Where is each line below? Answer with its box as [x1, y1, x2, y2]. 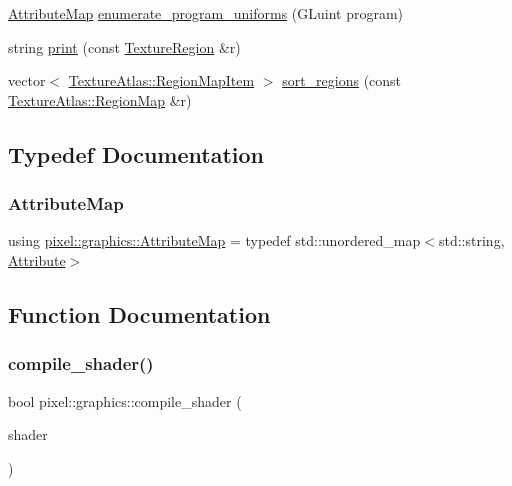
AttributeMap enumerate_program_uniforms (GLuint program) [8, 3, 404, 23]
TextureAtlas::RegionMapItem [68, 70, 255, 91]
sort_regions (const [282, 70, 402, 91]
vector [8, 70, 46, 91]
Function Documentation [8, 298, 271, 329]
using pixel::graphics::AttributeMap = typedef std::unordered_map [8, 230, 421, 251]
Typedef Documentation [8, 138, 264, 169]
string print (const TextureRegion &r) [8, 36, 241, 57]
